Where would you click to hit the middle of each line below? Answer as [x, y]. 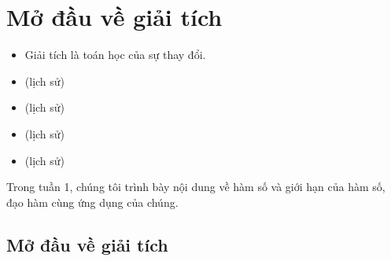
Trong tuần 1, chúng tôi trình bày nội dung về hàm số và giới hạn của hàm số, [196, 187]
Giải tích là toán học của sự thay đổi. [115, 55]
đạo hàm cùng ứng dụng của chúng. [92, 202]
